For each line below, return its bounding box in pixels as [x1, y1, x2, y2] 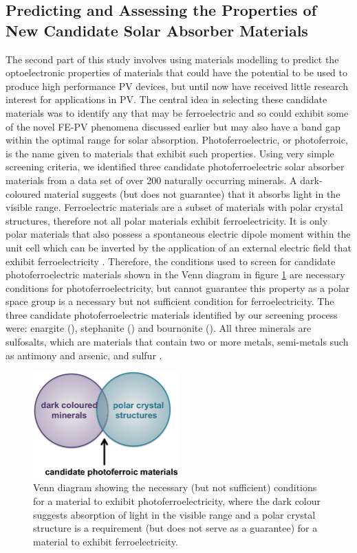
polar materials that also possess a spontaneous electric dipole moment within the [6, 227, 351, 241]
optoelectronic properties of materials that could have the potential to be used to [6, 65, 347, 80]
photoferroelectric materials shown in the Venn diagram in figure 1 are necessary [6, 267, 345, 282]
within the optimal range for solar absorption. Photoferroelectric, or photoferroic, [6, 133, 348, 147]
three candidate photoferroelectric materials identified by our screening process [6, 307, 338, 321]
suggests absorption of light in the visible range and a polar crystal [33, 507, 316, 521]
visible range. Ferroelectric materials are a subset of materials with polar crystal [6, 200, 343, 214]
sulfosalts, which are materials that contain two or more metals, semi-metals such [6, 335, 349, 349]
